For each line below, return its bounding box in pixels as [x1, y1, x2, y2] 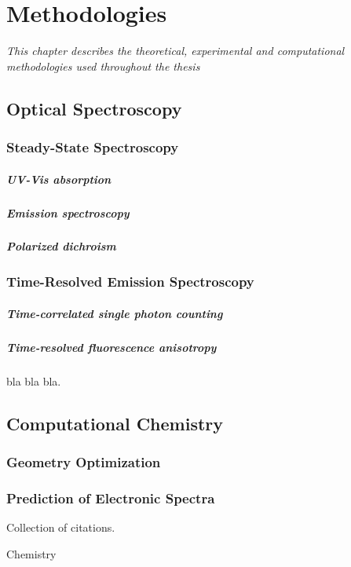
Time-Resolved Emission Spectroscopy [6, 272, 254, 291]
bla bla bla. [6, 372, 61, 389]
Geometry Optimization [6, 452, 161, 472]
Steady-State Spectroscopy [6, 137, 179, 157]
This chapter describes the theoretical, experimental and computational [6, 42, 345, 59]
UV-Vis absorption [6, 170, 112, 187]
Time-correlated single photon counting [6, 305, 223, 321]
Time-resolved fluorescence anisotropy [6, 338, 217, 355]
